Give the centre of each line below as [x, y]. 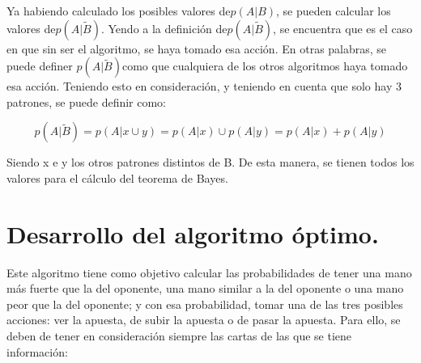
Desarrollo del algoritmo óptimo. [193, 233]
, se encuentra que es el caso [343, 28]
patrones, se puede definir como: [87, 101]
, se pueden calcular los [334, 11]
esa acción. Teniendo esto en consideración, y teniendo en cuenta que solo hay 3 [204, 86]
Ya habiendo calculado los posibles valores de [119, 11]
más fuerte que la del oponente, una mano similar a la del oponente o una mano [205, 288]
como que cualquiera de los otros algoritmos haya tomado [265, 66]
